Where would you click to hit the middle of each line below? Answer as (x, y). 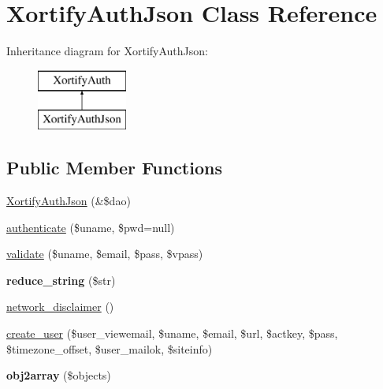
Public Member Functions (114, 168)
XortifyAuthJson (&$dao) (69, 201)
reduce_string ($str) (61, 280)
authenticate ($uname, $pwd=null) (91, 227)
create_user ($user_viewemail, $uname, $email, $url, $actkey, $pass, (172, 333)
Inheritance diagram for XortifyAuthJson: (107, 51)
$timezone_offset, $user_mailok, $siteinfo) (110, 348)
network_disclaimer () (60, 307)
